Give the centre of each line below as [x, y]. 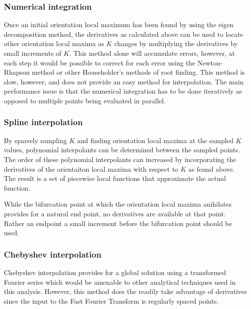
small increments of [33, 53]
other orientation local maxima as [54, 43]
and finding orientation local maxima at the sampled [155, 140]
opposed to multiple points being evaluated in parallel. [85, 100]
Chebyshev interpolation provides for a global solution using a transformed [115, 272]
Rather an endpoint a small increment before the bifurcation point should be [118, 223]
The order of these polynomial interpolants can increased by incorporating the [120, 159]
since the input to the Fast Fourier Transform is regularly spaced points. [111, 301]
